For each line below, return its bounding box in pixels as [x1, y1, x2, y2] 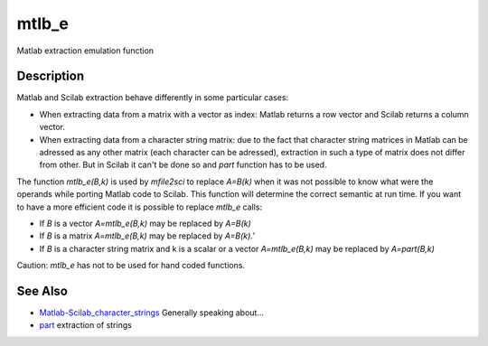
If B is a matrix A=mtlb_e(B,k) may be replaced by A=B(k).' [39, 230, 255, 241]
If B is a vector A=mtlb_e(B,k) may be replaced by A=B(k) [39, 218, 252, 229]
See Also [16, 283, 68, 298]
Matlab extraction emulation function [16, 45, 154, 56]
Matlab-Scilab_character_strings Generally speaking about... [39, 307, 265, 318]
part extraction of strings [39, 320, 133, 331]
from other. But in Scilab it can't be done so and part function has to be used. [39, 159, 327, 171]
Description [16, 69, 85, 84]
